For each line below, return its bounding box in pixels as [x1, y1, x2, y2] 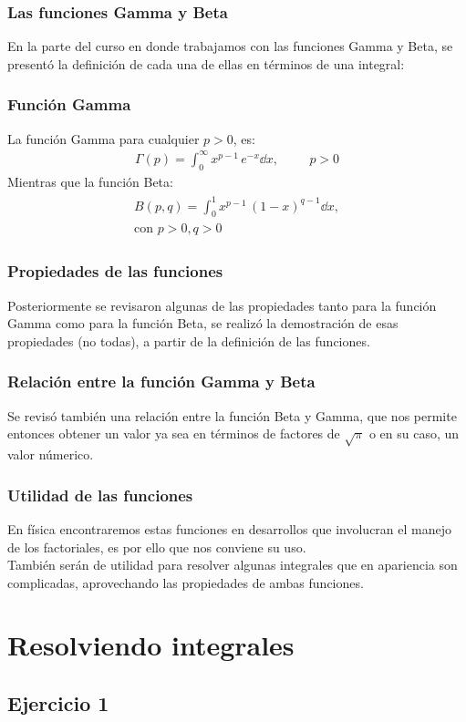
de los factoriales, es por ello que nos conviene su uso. [7, 537, 306, 556]
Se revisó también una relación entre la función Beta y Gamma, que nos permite [7, 406, 457, 425]
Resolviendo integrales [7, 626, 295, 664]
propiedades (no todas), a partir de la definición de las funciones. [7, 331, 370, 350]
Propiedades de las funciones [7, 260, 223, 283]
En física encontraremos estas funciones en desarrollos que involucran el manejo [7, 519, 452, 538]
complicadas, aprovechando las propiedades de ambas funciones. [7, 572, 364, 592]
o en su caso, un [368, 424, 460, 443]
